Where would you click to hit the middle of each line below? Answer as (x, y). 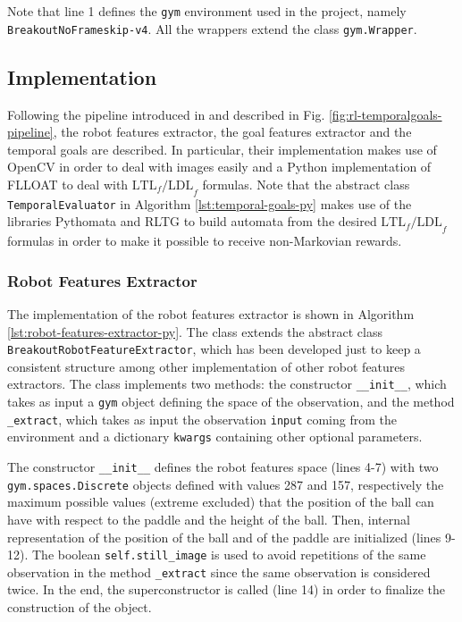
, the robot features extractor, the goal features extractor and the (232, 132)
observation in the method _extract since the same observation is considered (219, 572)
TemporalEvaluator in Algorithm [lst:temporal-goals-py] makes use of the (210, 203)
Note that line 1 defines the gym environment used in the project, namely (207, 11)
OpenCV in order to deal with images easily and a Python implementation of (219, 167)
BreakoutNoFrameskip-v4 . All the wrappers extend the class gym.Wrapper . (212, 28)
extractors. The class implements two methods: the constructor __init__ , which (227, 384)
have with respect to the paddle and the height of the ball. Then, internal (209, 519)
